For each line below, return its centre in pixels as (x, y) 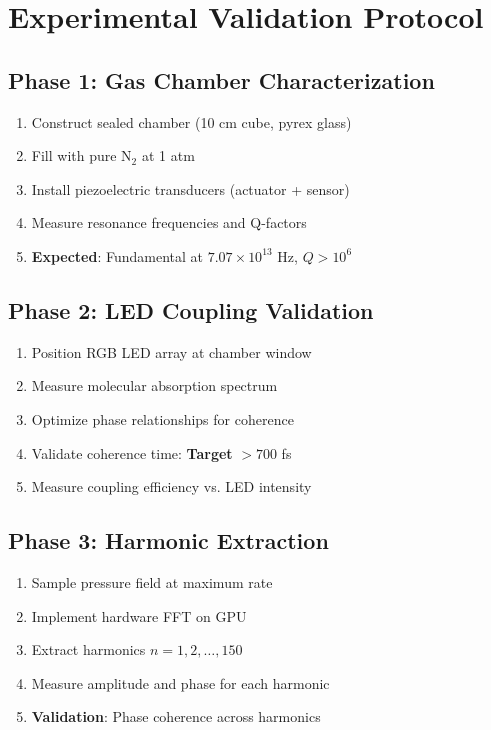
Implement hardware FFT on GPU (139, 615)
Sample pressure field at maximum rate (152, 581)
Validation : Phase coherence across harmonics (176, 716)
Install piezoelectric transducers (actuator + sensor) (190, 188)
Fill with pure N (81, 155)
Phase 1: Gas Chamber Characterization (221, 79)
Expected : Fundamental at (117, 255)
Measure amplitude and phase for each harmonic (180, 682)
